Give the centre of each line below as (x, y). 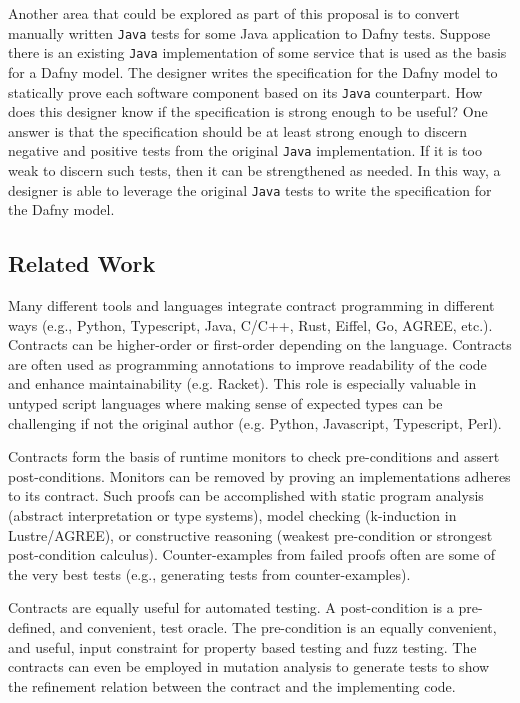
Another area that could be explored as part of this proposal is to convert (234, 13)
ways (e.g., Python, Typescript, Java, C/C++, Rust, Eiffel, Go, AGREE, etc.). (250, 324)
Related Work (82, 263)
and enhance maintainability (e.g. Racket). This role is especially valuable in (242, 383)
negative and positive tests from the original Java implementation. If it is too (245, 150)
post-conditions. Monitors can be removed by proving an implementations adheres (259, 475)
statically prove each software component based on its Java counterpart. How (245, 91)
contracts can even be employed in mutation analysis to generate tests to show (249, 666)
